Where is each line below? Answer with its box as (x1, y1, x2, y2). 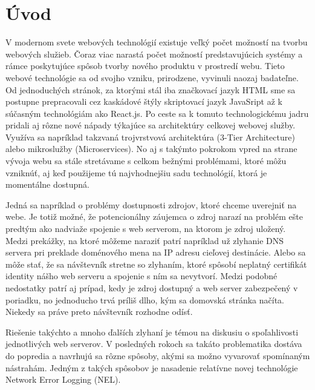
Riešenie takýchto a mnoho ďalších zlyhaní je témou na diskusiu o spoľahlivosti (5, 325, 299, 338)
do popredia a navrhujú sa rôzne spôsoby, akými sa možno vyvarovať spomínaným (5, 349, 310, 362)
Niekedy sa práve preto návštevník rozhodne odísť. (5, 305, 193, 318)
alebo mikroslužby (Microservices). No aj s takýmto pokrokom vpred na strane (5, 142, 297, 155)
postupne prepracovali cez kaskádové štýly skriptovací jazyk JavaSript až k (5, 95, 282, 108)
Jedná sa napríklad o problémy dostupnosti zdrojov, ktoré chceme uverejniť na (5, 198, 297, 211)
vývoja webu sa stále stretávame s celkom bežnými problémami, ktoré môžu (5, 154, 287, 167)
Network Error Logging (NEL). (5, 373, 121, 386)
